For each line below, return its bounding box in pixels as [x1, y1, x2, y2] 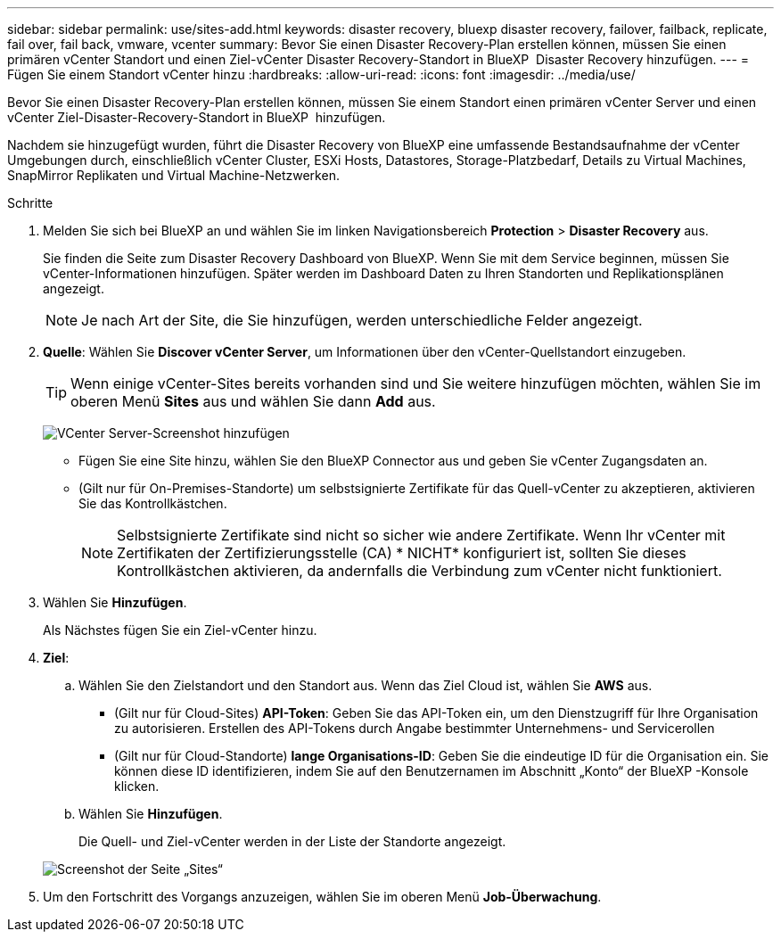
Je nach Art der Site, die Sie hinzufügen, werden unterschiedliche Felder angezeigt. [81, 311, 643, 329]
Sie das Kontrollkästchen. [78, 496, 227, 511]
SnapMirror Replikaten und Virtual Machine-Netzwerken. [7, 168, 340, 183]
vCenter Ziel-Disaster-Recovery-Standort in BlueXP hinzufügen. [7, 110, 386, 125]
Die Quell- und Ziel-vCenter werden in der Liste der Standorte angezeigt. [78, 834, 506, 849]
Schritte [7, 195, 53, 210]
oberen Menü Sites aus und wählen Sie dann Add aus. [70, 392, 436, 410]
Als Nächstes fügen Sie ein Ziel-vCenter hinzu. [43, 622, 317, 638]
